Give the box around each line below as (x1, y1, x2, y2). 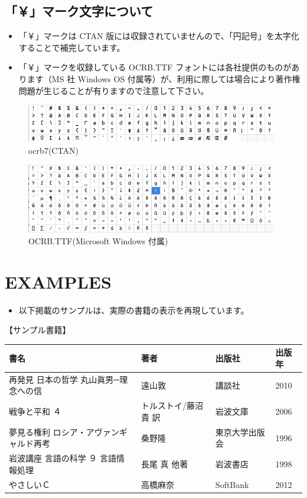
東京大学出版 (215, 425, 265, 438)
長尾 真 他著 (141, 457, 188, 470)
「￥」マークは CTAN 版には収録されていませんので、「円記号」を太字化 (18, 30, 299, 42)
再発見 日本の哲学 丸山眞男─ (9, 373, 120, 385)
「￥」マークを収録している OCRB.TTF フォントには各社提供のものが (18, 61, 292, 73)
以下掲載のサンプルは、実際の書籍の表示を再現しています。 (18, 303, 249, 316)
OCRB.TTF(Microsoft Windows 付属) (28, 234, 168, 247)
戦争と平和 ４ (9, 405, 61, 418)
